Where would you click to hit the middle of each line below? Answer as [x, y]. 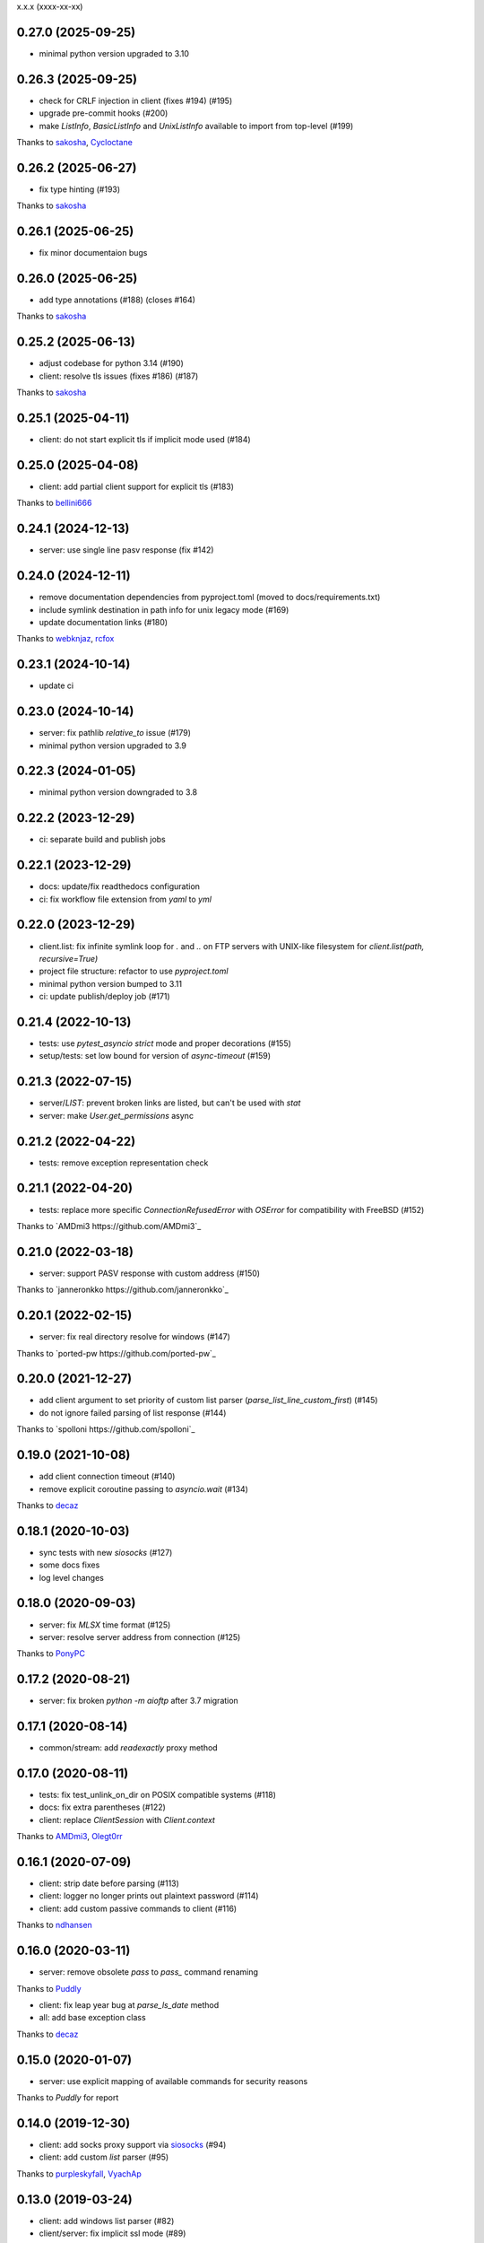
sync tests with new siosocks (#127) [106, 1552]
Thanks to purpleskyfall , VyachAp [79, 2173]
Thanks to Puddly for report [68, 2098]
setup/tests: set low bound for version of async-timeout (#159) [155, 1056]
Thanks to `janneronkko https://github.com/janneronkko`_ [122, 1290]
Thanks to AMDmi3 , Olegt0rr [69, 1837]
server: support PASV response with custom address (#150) [149, 1273]
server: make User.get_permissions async [117, 1115]
